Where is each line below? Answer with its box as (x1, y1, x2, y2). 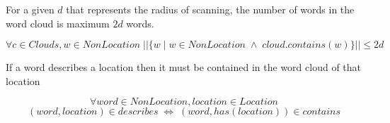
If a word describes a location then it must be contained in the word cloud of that (6, 60, 362, 75)
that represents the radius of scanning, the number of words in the (66, 2, 355, 16)
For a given (6, 2, 55, 16)
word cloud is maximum (6, 15, 110, 30)
